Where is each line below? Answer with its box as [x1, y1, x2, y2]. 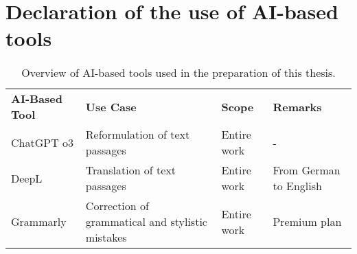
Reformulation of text [85, 126, 190, 143]
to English [273, 178, 322, 194]
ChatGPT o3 [11, 134, 74, 150]
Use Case [85, 98, 137, 115]
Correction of [85, 198, 149, 214]
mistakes [85, 229, 127, 246]
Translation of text [85, 162, 176, 178]
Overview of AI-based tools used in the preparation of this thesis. [21, 65, 336, 81]
